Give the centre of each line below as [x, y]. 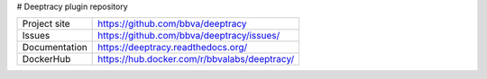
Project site [46, 24]
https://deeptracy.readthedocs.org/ [173, 48]
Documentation [55, 48]
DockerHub [46, 59]
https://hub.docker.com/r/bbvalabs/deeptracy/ [196, 59]
